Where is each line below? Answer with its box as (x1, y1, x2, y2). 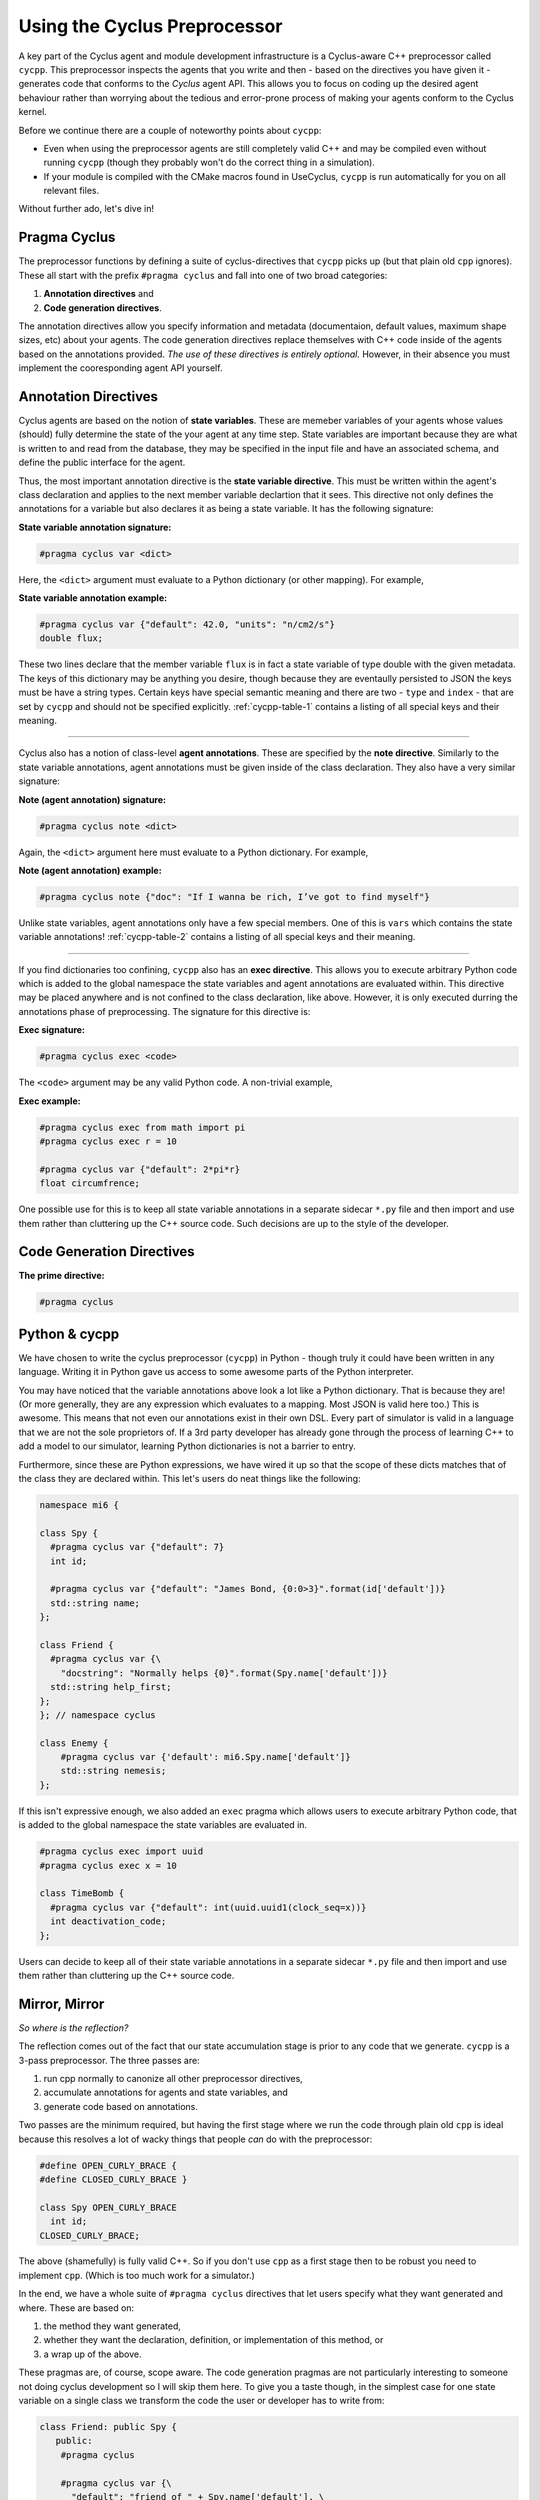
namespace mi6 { (39, 1500, 120, 1511)
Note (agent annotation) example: (18, 864, 162, 876)
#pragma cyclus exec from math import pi (39, 1121, 246, 1133)
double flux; (39, 633, 104, 644)
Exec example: (18, 1095, 81, 1107)
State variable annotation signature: (18, 521, 172, 533)
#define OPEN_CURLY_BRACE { (39, 2160, 177, 2171)
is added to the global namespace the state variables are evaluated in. (18, 1819, 308, 1831)
